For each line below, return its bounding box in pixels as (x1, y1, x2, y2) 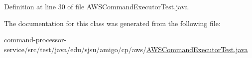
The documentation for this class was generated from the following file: (4, 18, 221, 28)
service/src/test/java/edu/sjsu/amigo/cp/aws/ (4, 44, 146, 54)
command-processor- (4, 34, 67, 45)
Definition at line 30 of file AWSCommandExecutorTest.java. (4, 1, 190, 11)
